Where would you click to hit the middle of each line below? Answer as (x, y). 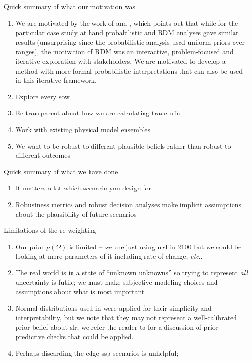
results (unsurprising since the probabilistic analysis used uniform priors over (130, 42)
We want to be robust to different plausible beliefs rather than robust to (123, 145)
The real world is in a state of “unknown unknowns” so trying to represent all (131, 272)
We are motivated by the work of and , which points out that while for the (127, 23)
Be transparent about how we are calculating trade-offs (98, 113)
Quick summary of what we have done (61, 171)
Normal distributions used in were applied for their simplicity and (113, 308)
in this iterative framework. (56, 80)
